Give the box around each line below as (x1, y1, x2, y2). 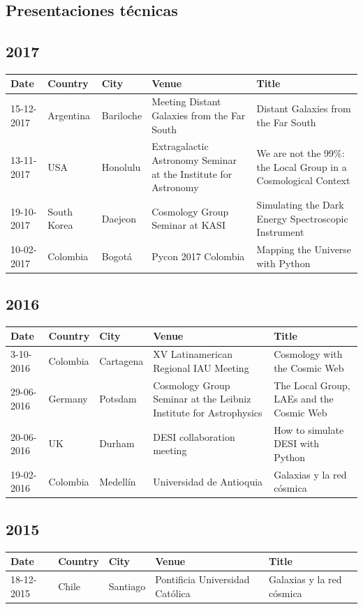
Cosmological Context (256, 173, 350, 188)
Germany (48, 391, 88, 406)
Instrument (256, 225, 304, 239)
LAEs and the (274, 391, 334, 406)
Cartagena (99, 354, 144, 368)
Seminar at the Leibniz (153, 391, 251, 406)
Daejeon (101, 211, 136, 225)
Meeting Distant (151, 94, 221, 109)
